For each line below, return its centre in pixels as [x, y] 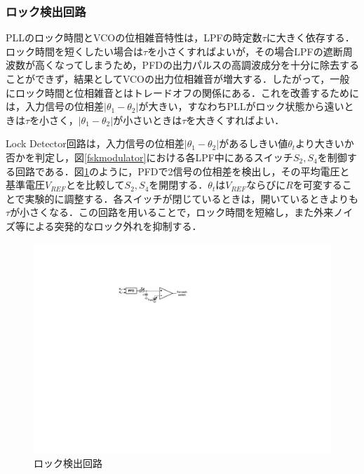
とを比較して [95, 185]
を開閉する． [178, 185]
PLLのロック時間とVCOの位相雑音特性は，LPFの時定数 [134, 38]
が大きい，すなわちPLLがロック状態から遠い [241, 106]
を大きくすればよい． [235, 120]
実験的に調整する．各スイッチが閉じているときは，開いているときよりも [191, 198]
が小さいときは [148, 120]
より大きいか [325, 143]
